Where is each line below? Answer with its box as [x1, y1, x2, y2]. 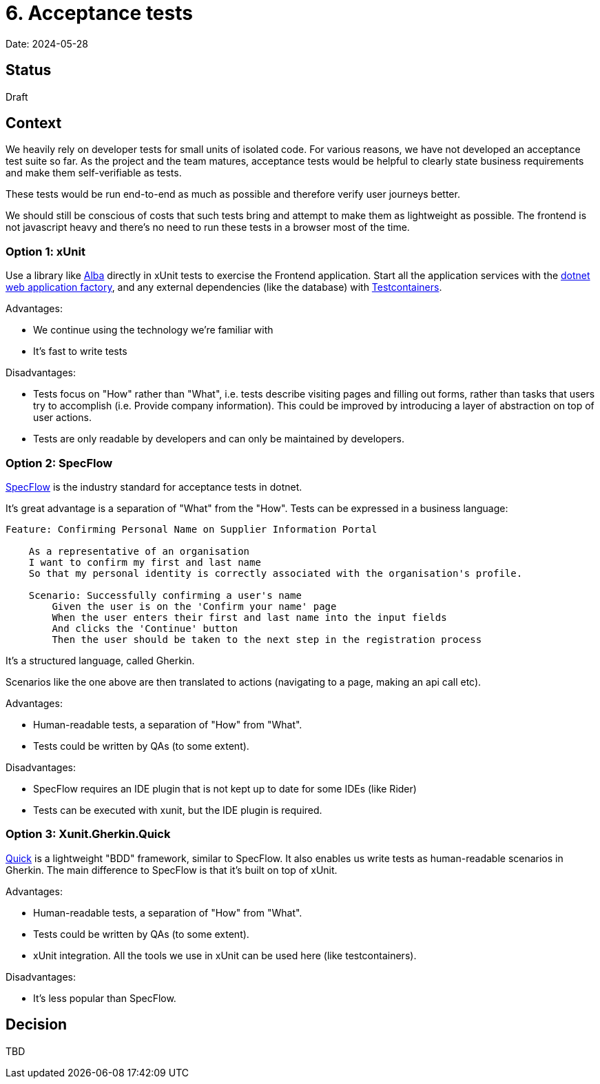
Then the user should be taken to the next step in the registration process [52, 633, 482, 645]
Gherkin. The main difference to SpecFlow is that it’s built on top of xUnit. [6, 863, 338, 876]
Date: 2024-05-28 [6, 37, 89, 50]
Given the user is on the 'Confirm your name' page [52, 600, 337, 612]
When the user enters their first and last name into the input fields [52, 611, 447, 623]
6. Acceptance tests [6, 1, 193, 25]
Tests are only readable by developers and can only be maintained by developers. [33, 433, 404, 445]
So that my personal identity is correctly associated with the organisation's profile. [28, 567, 523, 579]
